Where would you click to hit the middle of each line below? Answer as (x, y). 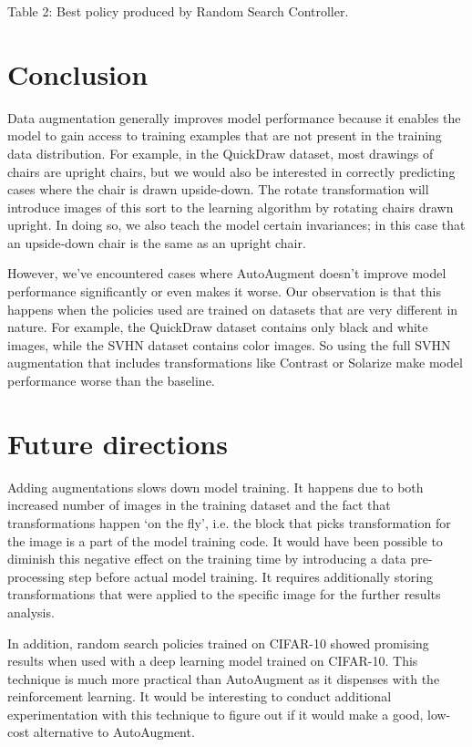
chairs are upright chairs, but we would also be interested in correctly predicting (231, 171)
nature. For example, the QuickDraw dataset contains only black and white (218, 327)
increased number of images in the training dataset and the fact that (199, 505)
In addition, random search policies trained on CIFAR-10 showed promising (218, 643)
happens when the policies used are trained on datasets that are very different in (233, 309)
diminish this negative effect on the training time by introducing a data (207, 559)
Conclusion (78, 73)
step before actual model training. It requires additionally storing (251, 576)
